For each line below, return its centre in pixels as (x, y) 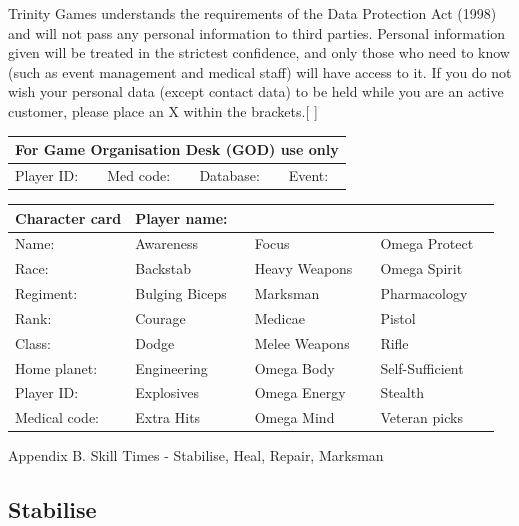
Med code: (139, 174)
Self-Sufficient (422, 367)
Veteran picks (421, 417)
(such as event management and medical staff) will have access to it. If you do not (260, 71)
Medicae (279, 317)
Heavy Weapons (303, 268)
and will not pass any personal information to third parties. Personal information (257, 32)
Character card (68, 217)
